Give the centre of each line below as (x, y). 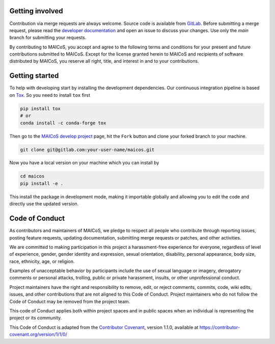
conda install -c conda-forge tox (63, 123)
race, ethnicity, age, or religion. (42, 261)
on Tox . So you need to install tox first (50, 95)
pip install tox (40, 109)
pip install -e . (42, 183)
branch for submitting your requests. (48, 38)
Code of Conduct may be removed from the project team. (70, 301)
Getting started (34, 76)
